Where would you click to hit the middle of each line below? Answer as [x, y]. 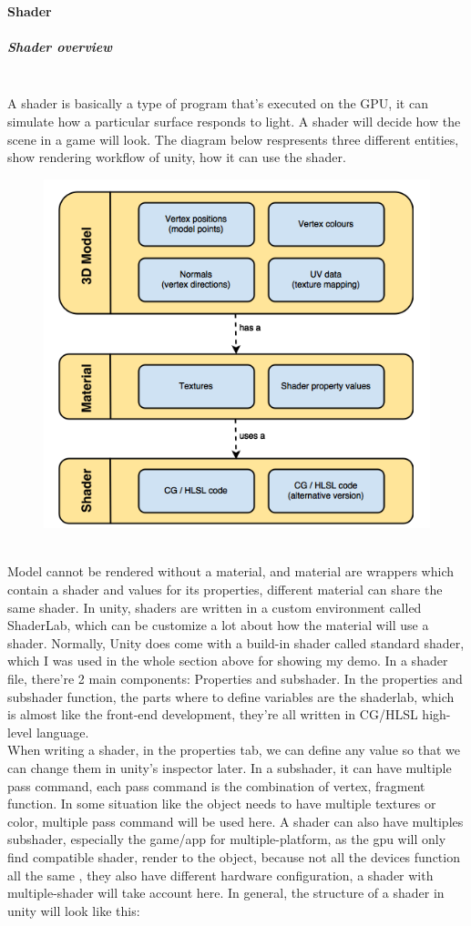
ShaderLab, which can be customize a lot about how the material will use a [218, 625]
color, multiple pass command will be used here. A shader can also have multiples [235, 821]
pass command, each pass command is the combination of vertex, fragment [216, 785]
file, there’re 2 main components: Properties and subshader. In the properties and [235, 679]
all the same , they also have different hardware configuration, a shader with [220, 875]
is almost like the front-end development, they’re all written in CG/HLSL [213, 714]
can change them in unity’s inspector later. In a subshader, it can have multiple [230, 768]
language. [62, 732]
